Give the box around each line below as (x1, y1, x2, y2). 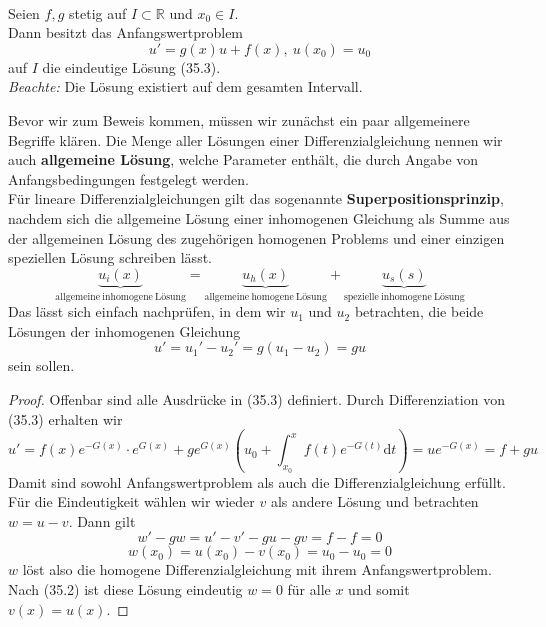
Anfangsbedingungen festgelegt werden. (8, 168, 249, 189)
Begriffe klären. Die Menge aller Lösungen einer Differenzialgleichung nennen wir (8, 129, 503, 150)
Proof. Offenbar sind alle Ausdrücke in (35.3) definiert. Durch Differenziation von (8, 388, 505, 409)
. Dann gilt (68, 510, 136, 531)
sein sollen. (8, 355, 75, 376)
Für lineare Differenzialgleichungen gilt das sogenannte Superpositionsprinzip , (8, 188, 504, 209)
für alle (287, 578, 331, 599)
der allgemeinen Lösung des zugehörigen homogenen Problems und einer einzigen (8, 227, 505, 248)
